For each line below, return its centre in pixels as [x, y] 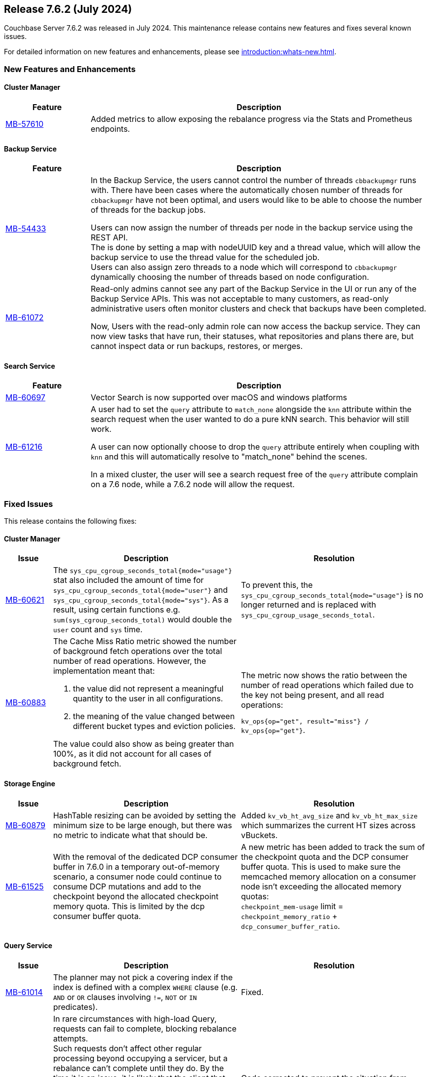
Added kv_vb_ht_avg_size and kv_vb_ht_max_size [329, 815]
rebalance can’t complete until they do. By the [138, 1068]
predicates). [75, 1007]
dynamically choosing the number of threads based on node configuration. [230, 277]
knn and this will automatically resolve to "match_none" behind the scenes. [229, 457]
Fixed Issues [29, 504]
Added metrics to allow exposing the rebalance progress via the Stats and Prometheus [252, 119]
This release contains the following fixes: [70, 521]
